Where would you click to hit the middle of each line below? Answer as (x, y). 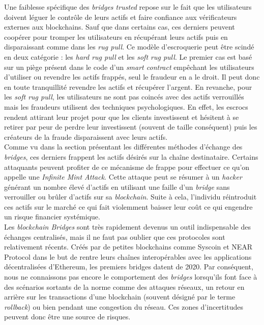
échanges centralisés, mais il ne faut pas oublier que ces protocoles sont (115, 236)
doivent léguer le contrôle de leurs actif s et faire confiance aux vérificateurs (121, 17)
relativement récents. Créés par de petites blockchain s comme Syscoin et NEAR (128, 247)
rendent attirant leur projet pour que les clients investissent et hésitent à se (122, 117)
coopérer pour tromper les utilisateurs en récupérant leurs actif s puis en (116, 36)
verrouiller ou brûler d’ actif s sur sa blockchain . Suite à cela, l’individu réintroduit (130, 197)
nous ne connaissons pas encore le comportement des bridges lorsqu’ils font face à (131, 277)
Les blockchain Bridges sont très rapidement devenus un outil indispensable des (127, 227)
